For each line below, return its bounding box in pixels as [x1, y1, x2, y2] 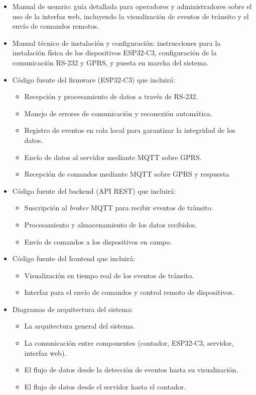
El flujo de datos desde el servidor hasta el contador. [24, 381, 186, 391]
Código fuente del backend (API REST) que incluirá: [12, 185, 176, 196]
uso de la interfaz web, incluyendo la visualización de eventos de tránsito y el [12, 11, 249, 21]
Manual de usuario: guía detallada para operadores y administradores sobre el [12, 1, 252, 11]
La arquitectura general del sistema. [24, 321, 135, 331]
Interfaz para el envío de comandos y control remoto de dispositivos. [24, 287, 234, 297]
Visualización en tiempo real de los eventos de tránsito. [24, 270, 194, 280]
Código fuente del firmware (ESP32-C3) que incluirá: [12, 74, 175, 85]
